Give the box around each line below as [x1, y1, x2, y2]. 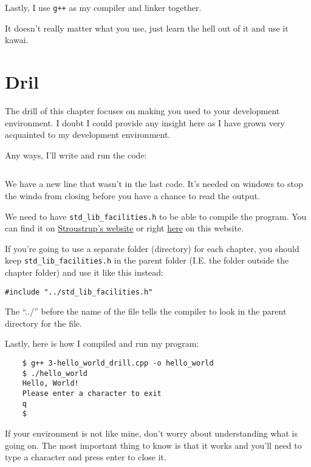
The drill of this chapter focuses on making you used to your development [5, 104, 280, 117]
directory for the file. [5, 316, 82, 329]
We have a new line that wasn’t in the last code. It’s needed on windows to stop [5, 177, 303, 190]
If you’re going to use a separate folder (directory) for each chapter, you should [5, 242, 299, 254]
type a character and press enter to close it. [5, 451, 166, 463]
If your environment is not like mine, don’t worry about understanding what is [5, 427, 298, 439]
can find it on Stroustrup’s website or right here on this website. [5, 222, 244, 234]
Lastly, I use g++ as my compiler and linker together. [5, 1, 202, 13]
